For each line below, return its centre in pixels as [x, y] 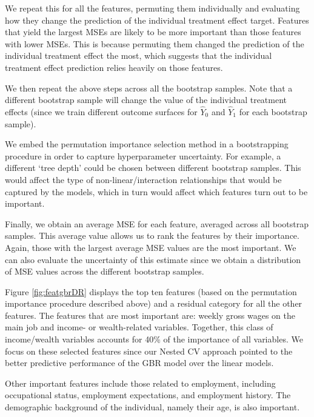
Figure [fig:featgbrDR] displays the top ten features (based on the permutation [151, 291]
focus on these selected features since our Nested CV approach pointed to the [149, 351]
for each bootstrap [273, 111]
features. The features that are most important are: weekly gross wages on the [150, 315]
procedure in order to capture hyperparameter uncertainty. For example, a [143, 155]
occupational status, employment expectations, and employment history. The [148, 395]
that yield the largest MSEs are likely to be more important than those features [153, 32]
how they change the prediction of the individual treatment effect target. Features [157, 20]
